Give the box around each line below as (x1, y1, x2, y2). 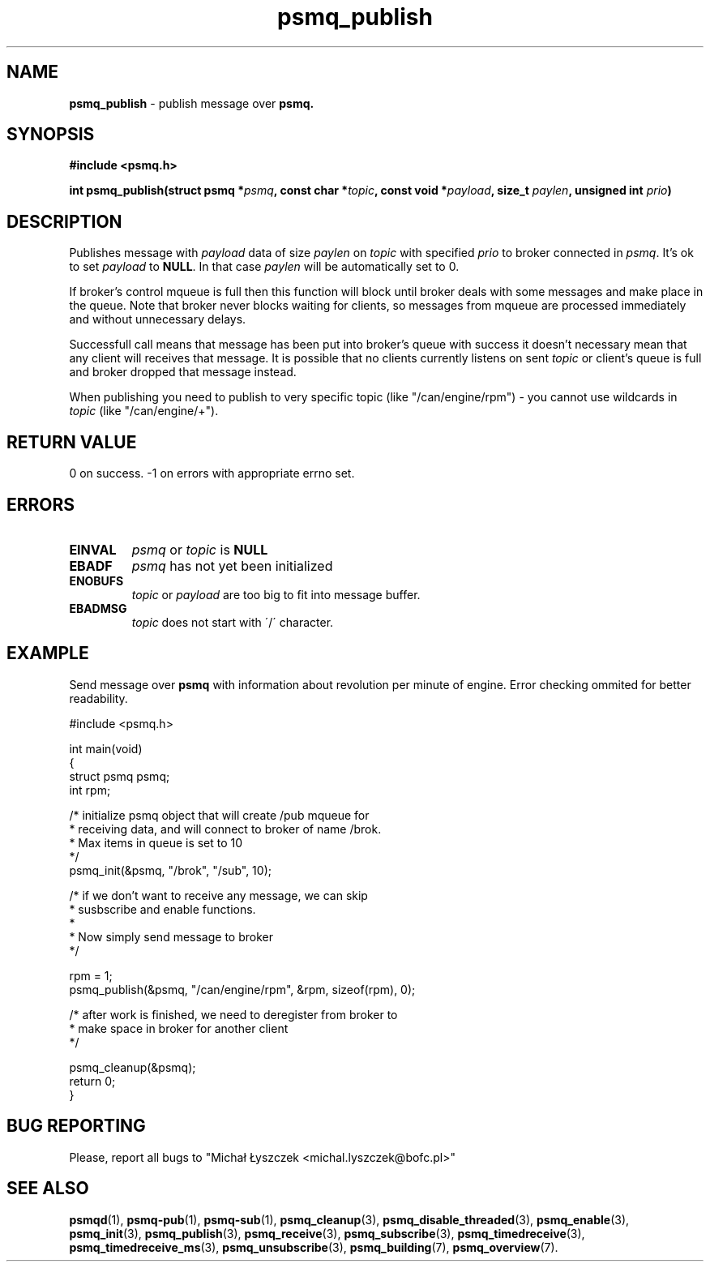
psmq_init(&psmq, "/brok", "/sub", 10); (69, 863, 272, 877)
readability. (69, 691, 128, 705)
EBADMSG (69, 601, 127, 615)
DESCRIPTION (6, 211, 122, 232)
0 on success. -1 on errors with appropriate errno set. (69, 466, 355, 481)
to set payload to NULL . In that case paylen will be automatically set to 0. (69, 259, 460, 274)
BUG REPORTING (6, 1116, 146, 1137)
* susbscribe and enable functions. (69, 902, 256, 916)
